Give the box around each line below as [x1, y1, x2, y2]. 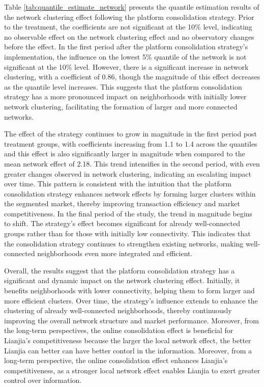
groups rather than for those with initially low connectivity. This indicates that [4, 228, 251, 239]
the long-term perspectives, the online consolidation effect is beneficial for [4, 325, 233, 336]
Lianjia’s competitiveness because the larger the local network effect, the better [4, 335, 251, 345]
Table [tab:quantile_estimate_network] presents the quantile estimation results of [4, 2, 259, 12]
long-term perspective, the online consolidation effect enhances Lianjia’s [4, 355, 228, 366]
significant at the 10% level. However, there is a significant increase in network [4, 61, 249, 72]
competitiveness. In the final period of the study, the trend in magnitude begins [4, 208, 253, 218]
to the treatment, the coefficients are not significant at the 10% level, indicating [4, 21, 252, 32]
